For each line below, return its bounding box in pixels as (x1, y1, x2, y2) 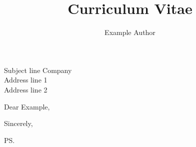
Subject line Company (4, 64, 72, 75)
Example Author (104, 27, 155, 37)
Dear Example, (4, 101, 50, 111)
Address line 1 (4, 74, 47, 85)
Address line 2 (4, 84, 47, 94)
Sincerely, (4, 118, 33, 128)
